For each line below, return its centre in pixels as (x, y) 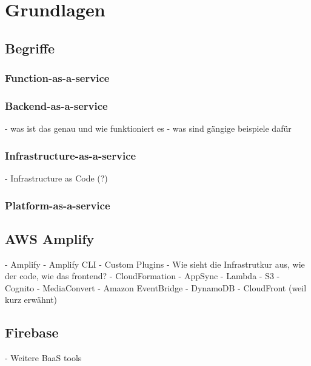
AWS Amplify (50, 238)
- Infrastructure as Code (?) (56, 178)
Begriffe (30, 48)
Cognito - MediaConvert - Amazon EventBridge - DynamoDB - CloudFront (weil (156, 287)
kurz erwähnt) (31, 300)
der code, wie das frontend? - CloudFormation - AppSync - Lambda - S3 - (142, 276)
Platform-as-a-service (58, 205)
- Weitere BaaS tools (43, 358)
